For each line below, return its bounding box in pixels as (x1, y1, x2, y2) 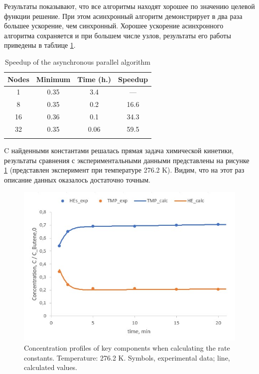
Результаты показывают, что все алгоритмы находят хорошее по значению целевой (4, 1, 255, 11)
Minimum (36, 74, 71, 84)
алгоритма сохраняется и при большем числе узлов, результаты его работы (4, 30, 231, 40)
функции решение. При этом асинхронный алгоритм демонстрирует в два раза (4, 10, 243, 21)
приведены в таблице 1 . (4, 40, 76, 50)
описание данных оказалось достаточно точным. (4, 175, 150, 185)
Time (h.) (77, 74, 112, 84)
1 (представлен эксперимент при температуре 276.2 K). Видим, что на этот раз (4, 165, 245, 175)
